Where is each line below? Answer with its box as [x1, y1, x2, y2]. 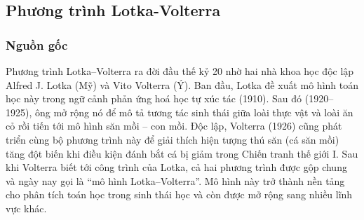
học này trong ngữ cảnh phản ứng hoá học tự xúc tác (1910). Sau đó [6, 91, 302, 106]
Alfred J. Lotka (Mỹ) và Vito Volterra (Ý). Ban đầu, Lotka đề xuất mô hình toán [6, 77, 358, 92]
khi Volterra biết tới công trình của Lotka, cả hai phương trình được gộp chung [6, 160, 347, 174]
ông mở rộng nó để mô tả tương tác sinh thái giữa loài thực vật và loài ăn [34, 104, 353, 119]
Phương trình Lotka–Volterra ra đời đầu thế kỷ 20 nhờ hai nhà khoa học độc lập [6, 64, 354, 78]
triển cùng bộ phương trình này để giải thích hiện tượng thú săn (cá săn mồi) [6, 132, 339, 146]
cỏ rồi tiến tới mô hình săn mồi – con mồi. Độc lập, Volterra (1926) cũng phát [6, 118, 342, 133]
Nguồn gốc [6, 36, 68, 53]
